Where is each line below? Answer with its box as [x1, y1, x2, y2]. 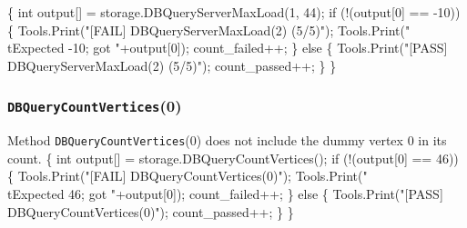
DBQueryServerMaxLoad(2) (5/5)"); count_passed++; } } [7, 55, 337, 74]
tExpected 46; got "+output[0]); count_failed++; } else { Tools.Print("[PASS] [7, 184, 443, 203]
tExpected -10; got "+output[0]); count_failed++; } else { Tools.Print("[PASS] [7, 38, 448, 57]
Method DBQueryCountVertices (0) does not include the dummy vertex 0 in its [7, 131, 447, 150]
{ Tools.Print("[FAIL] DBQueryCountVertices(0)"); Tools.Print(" [7, 166, 368, 185]
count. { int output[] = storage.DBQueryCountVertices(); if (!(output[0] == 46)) [7, 148, 459, 167]
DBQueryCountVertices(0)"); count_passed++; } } [7, 202, 294, 221]
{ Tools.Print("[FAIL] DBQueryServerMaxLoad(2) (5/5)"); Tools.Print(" [7, 20, 411, 39]
